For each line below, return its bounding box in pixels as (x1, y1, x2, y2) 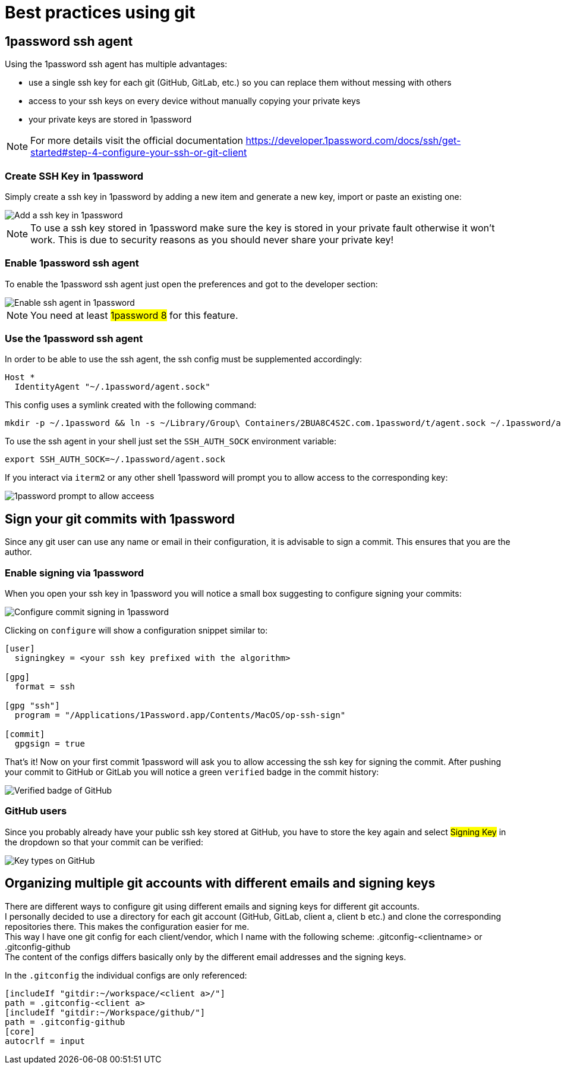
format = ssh (14, 682, 75, 692)
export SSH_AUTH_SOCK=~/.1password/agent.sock (5, 454, 225, 465)
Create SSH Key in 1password (5, 170, 144, 182)
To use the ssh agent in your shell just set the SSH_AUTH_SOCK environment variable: (5, 436, 337, 447)
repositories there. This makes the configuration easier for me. (5, 921, 250, 932)
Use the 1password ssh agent (5, 333, 143, 345)
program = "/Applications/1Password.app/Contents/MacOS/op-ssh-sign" (14, 710, 346, 720)
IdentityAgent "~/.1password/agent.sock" (14, 382, 210, 392)
